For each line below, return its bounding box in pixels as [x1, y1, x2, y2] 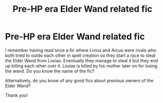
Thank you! [5, 92, 28, 98]
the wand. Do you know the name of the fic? [5, 68, 95, 74]
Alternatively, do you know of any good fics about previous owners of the [5, 77, 154, 83]
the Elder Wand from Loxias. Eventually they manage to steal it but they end [5, 57, 158, 63]
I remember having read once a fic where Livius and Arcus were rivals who [5, 47, 157, 53]
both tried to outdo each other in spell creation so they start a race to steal [5, 52, 156, 58]
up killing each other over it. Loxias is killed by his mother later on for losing [5, 63, 158, 69]
